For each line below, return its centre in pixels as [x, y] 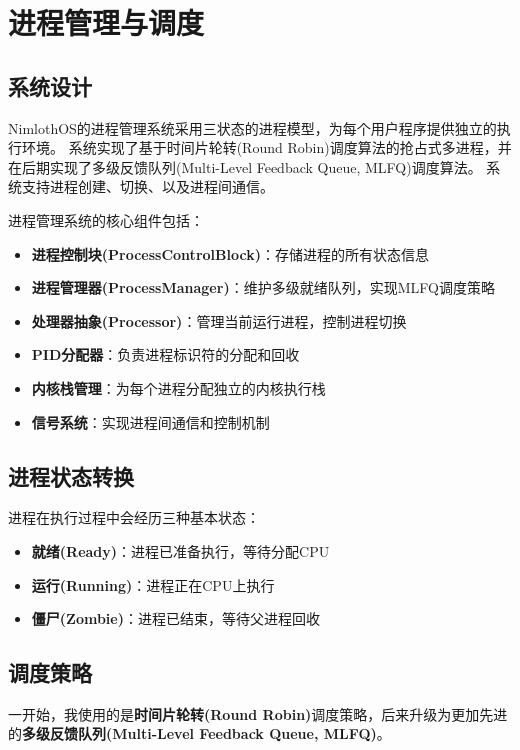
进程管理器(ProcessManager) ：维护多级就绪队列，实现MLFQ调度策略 [263, 287]
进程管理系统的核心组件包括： [106, 219]
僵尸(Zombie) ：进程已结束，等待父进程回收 [175, 618]
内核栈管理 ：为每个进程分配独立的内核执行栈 [178, 387]
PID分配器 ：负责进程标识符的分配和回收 [165, 354]
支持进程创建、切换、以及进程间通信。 [147, 186]
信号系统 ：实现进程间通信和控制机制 [150, 421]
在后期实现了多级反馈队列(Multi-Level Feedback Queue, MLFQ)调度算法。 [245, 166]
